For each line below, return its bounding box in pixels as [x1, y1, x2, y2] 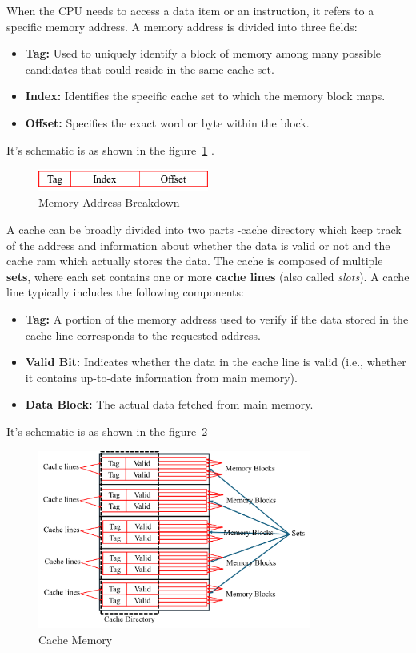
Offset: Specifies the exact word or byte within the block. [25, 114, 310, 131]
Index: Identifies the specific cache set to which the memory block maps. [25, 87, 386, 104]
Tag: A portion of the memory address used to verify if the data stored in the [25, 311, 409, 328]
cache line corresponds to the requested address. [25, 326, 261, 343]
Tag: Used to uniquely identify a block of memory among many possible [25, 45, 382, 62]
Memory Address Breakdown [38, 194, 180, 211]
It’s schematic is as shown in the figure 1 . [6, 141, 214, 158]
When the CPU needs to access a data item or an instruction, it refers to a [6, 2, 374, 18]
